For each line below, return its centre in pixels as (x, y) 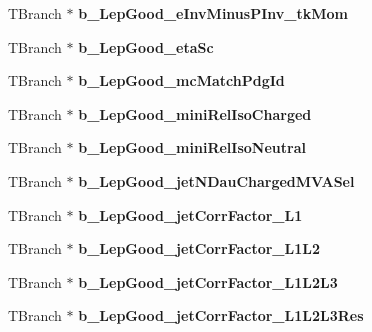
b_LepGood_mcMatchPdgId (181, 80)
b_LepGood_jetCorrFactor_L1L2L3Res (221, 315)
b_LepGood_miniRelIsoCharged (195, 113)
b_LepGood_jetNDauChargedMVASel (216, 180)
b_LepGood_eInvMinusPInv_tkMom (213, 13)
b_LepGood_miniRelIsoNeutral (192, 147)
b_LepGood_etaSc (146, 46)
